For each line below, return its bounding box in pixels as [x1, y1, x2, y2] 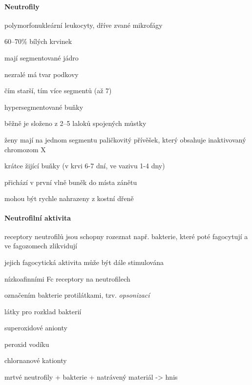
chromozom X [4, 144, 46, 154]
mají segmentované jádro [4, 52, 79, 62]
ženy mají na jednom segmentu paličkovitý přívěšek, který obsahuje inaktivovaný [4, 134, 246, 144]
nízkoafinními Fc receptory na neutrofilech [4, 273, 130, 284]
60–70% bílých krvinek [4, 36, 72, 46]
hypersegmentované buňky [4, 101, 84, 112]
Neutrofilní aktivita [4, 212, 71, 223]
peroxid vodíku [4, 339, 49, 349]
